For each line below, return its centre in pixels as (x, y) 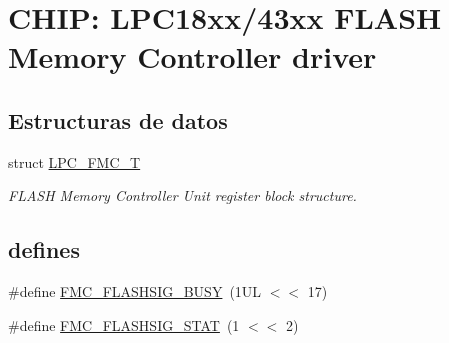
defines (44, 249)
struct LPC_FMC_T (74, 161)
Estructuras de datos (118, 119)
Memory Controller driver (192, 56)
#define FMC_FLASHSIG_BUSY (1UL (135, 291)
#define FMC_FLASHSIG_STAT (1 (124, 324)
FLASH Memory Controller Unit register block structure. (182, 195)
